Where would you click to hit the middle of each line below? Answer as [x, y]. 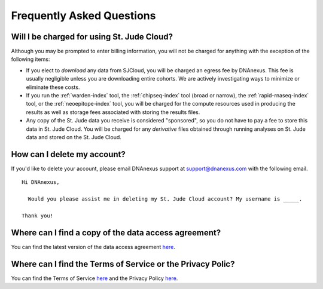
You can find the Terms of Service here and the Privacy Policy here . [95, 278]
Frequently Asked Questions [83, 16]
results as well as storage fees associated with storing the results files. [113, 112]
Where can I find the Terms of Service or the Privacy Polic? [123, 264]
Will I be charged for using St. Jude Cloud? [92, 37]
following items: [31, 59]
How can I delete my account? [68, 154]
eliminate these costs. [53, 87]
